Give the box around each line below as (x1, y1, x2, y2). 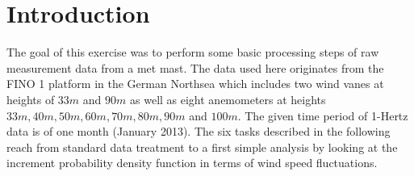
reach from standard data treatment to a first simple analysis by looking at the (6, 138, 398, 155)
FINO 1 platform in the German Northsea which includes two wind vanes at (6, 75, 384, 92)
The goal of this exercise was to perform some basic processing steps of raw (6, 44, 379, 61)
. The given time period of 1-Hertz (237, 107, 408, 124)
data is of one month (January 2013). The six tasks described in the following (6, 123, 391, 140)
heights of (6, 90, 55, 107)
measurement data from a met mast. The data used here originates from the (6, 59, 384, 76)
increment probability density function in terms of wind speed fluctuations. (6, 154, 378, 171)
